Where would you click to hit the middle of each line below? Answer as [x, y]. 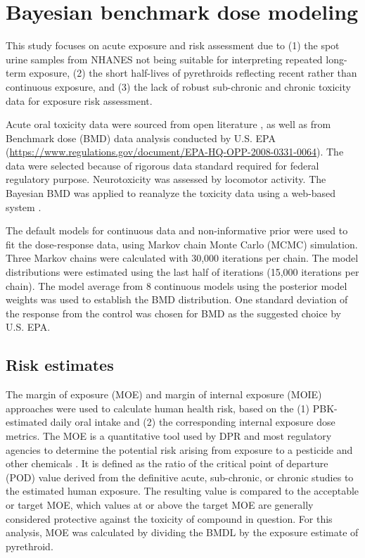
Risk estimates [60, 365]
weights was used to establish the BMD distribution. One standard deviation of [177, 299]
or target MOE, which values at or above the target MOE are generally [160, 504]
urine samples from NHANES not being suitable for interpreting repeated [164, 59]
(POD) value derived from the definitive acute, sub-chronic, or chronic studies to [180, 477]
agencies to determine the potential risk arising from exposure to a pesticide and [179, 449]
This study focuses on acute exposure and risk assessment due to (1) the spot [173, 45]
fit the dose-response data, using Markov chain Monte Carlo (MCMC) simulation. [182, 244]
